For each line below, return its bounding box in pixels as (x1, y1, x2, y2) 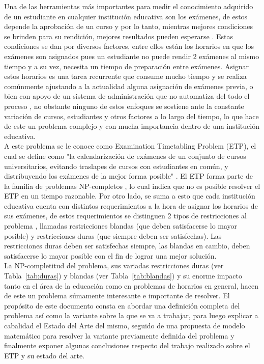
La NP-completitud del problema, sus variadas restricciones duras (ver (4, 260, 224, 271)
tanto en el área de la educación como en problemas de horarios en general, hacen (4, 280, 259, 291)
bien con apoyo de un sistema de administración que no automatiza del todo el (4, 91, 250, 101)
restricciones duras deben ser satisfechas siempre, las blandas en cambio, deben (4, 240, 250, 251)
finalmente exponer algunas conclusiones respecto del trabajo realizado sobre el (4, 340, 250, 351)
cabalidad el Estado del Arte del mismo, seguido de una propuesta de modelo (4, 320, 245, 330)
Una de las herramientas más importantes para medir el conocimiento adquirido (4, 1, 253, 11)
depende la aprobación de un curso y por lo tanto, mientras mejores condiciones (4, 21, 253, 32)
